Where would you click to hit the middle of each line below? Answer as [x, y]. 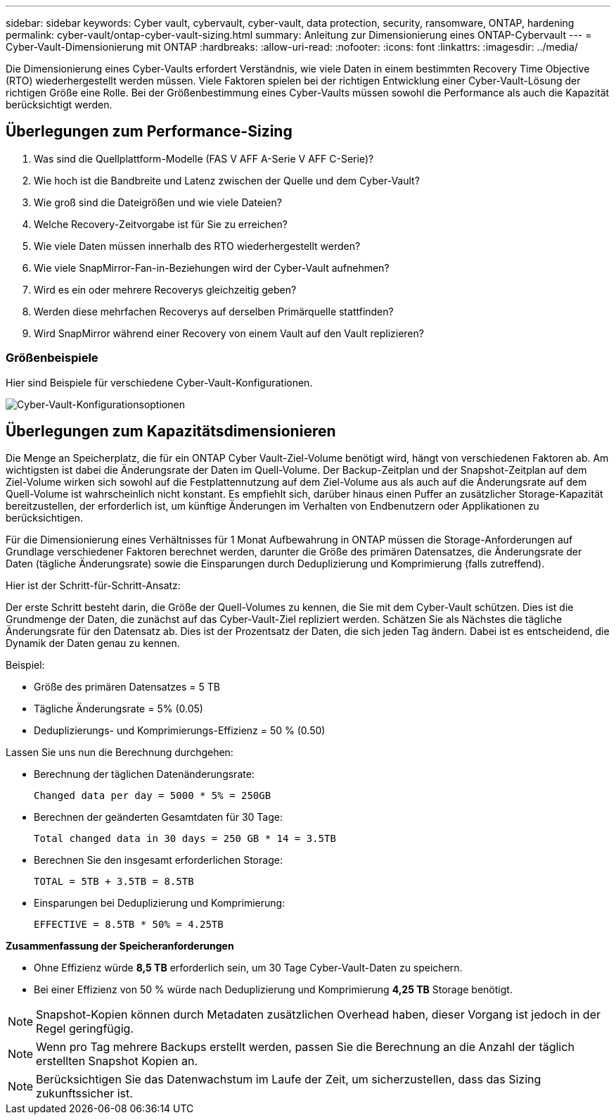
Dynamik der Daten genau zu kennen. [93, 643]
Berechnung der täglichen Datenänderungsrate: [144, 774]
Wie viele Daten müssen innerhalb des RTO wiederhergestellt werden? [197, 246]
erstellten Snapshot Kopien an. [117, 1061]
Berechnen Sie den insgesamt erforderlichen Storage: [158, 860]
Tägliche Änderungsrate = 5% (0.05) [118, 709]
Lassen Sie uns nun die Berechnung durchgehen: [120, 753]
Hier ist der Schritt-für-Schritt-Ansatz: [93, 586]
